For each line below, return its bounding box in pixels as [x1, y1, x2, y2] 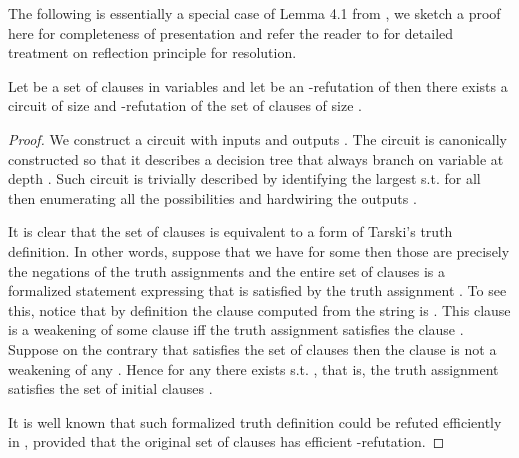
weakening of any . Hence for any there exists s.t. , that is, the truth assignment [8, 358, 499, 379]
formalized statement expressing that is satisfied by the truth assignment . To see [8, 280, 507, 301]
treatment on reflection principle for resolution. [8, 42, 297, 63]
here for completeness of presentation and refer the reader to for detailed [8, 22, 454, 43]
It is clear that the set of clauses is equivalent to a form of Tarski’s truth [8, 221, 453, 242]
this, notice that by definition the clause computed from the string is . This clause [8, 299, 511, 320]
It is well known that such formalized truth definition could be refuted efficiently [8, 411, 502, 432]
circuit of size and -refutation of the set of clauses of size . [8, 95, 362, 116]
